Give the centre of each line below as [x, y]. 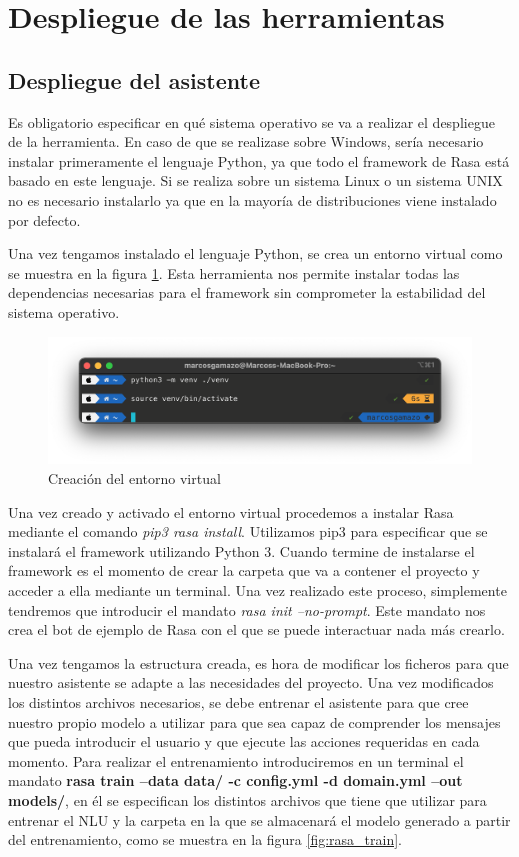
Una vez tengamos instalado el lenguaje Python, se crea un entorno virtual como [255, 253]
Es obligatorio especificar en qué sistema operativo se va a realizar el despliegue [251, 121]
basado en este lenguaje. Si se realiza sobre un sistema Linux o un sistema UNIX [255, 180]
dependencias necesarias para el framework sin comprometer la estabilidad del [247, 292]
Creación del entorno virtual [134, 478]
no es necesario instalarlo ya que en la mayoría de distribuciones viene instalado [252, 199]
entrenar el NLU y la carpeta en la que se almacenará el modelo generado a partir [259, 819]
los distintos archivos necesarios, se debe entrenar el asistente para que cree [238, 701]
